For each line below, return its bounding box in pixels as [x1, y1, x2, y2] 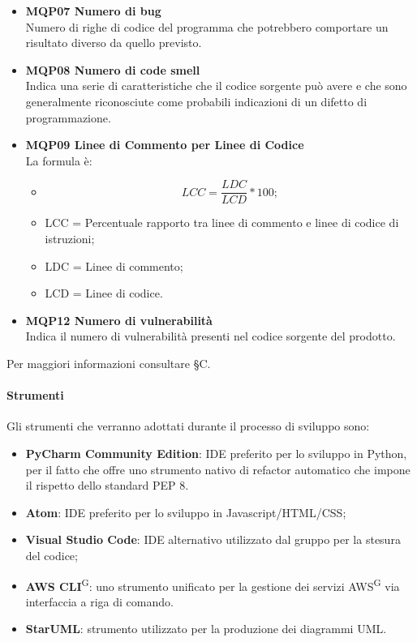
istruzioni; [45, 230, 95, 246]
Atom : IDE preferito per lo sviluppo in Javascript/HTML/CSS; [25, 503, 346, 520]
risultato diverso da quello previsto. [25, 34, 202, 51]
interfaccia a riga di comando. [25, 593, 174, 610]
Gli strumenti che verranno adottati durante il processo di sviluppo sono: [6, 417, 370, 434]
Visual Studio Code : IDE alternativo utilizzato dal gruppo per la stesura [25, 531, 401, 548]
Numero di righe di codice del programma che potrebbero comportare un [25, 18, 389, 35]
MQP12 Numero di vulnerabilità [25, 311, 213, 328]
